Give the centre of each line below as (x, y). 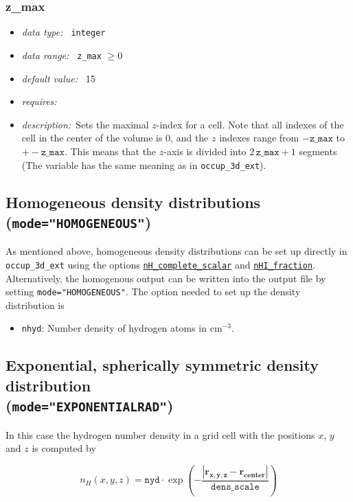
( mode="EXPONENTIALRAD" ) (90, 406)
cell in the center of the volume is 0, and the (115, 138)
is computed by (64, 448)
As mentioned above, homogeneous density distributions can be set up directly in (176, 251)
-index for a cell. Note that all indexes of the (250, 124)
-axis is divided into (205, 151)
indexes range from (259, 138)
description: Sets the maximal (85, 124)
